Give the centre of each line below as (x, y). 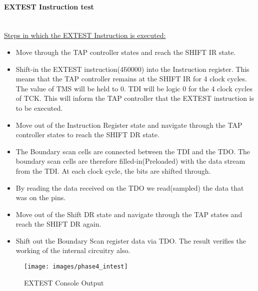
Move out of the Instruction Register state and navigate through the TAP (129, 125)
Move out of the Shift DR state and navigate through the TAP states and (129, 214)
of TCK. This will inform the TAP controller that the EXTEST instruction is (135, 98)
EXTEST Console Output (64, 282)
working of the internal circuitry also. (73, 250)
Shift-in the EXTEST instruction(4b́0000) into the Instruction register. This (132, 69)
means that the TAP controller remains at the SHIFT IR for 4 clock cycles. (131, 79)
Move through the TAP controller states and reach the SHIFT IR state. (126, 52)
